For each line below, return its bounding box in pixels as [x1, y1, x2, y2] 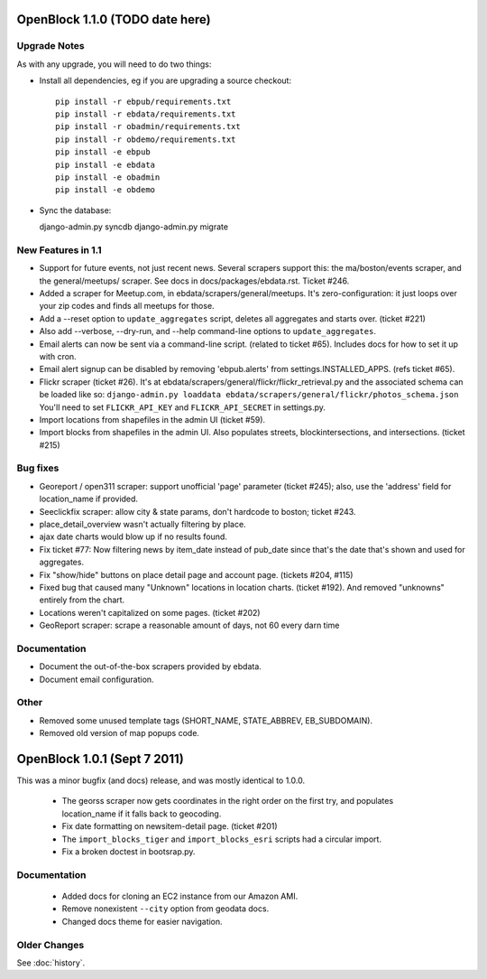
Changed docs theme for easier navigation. [61, 916, 223, 927]
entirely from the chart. [39, 594, 125, 605]
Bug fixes [16, 462, 60, 474]
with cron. [39, 350, 77, 361]
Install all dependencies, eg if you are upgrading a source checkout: [39, 75, 292, 86]
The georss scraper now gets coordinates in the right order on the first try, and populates [61, 796, 394, 807]
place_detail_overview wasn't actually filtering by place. [39, 518, 247, 529]
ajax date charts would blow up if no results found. [39, 531, 227, 542]
